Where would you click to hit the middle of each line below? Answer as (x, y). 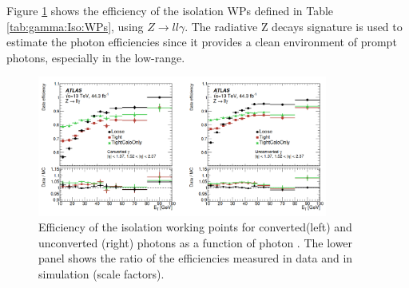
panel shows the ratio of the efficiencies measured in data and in (196, 258)
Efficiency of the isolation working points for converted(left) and (195, 227)
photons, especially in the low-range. (96, 57)
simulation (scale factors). (101, 273)
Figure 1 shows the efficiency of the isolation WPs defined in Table (170, 10)
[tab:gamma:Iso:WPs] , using (75, 26)
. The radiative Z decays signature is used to (294, 26)
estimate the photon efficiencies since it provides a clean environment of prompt (202, 42)
